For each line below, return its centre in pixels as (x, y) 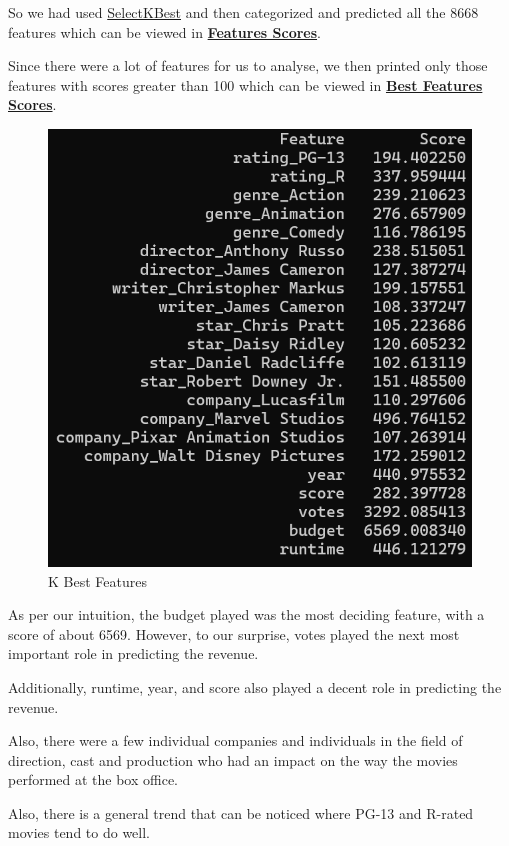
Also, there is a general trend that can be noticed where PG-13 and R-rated (241, 812)
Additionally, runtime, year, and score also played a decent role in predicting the (255, 686)
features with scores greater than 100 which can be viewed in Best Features (245, 84)
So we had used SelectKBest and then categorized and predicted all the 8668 (243, 12)
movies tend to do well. (79, 832)
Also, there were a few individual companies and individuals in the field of (235, 740)
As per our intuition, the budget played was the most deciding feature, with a (246, 614)
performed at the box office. (93, 779)
